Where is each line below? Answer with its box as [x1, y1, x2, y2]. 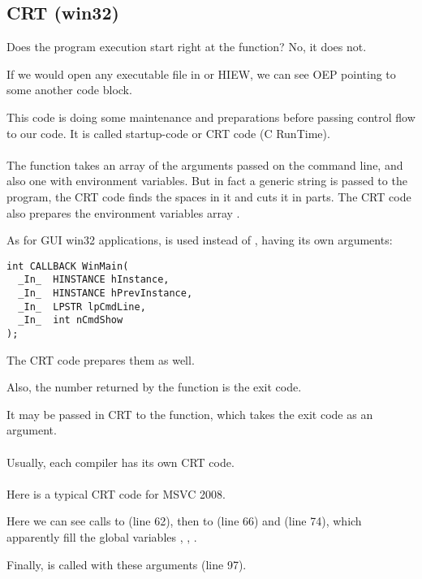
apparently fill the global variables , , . [6, 529, 197, 546]
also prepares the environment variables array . [6, 204, 240, 221]
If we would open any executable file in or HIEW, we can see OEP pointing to [6, 65, 396, 82]
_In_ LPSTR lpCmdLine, [18, 300, 146, 313]
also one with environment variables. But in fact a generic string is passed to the [6, 172, 407, 189]
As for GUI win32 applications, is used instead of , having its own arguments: [6, 231, 393, 248]
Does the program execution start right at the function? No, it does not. [6, 38, 367, 55]
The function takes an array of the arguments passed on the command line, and [6, 156, 403, 173]
